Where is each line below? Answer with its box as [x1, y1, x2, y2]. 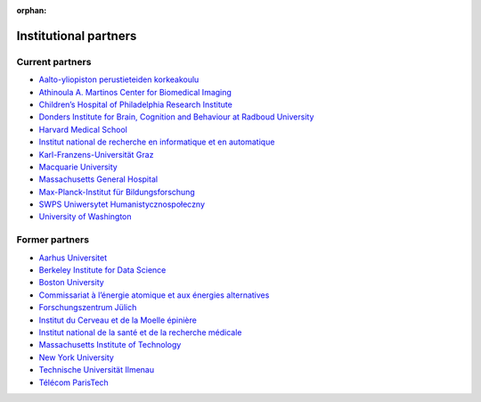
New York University [38, 352, 115, 363]
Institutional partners [16, 28, 137, 44]
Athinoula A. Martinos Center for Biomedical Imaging [38, 86, 232, 97]
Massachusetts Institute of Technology [38, 340, 182, 350]
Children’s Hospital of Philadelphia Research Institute [38, 99, 233, 110]
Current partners [16, 55, 92, 68]
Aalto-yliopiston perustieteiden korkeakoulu [38, 74, 200, 85]
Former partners [16, 234, 89, 246]
